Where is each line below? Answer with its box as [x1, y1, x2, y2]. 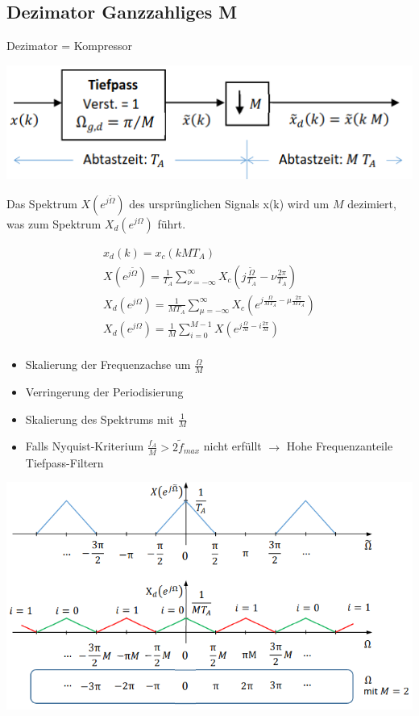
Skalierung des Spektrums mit [25, 410, 174, 427]
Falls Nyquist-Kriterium [25, 438, 144, 454]
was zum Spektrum [6, 215, 102, 232]
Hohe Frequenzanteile [286, 438, 393, 454]
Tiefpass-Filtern [25, 454, 104, 471]
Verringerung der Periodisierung [25, 383, 184, 400]
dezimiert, [347, 195, 396, 211]
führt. [157, 215, 186, 232]
